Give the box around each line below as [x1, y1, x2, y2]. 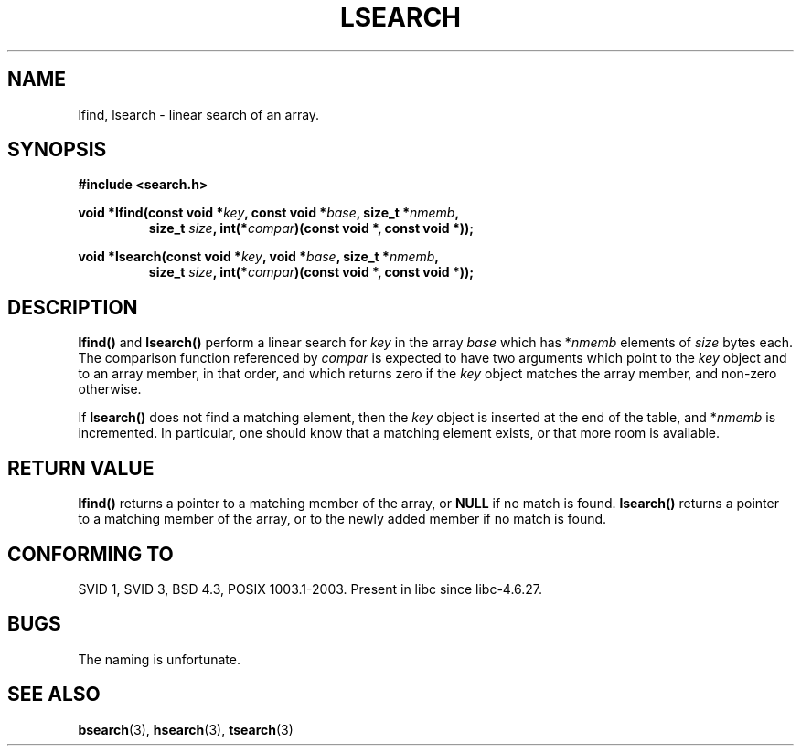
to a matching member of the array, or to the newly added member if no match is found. [78, 511, 607, 527]
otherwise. [78, 381, 142, 398]
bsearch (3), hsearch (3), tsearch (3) [78, 721, 294, 737]
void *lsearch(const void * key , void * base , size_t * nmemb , [78, 249, 440, 265]
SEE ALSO [7, 683, 101, 706]
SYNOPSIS [7, 138, 107, 162]
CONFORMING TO [7, 542, 174, 566]
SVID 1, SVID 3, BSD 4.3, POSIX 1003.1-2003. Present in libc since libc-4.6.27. [78, 580, 543, 597]
